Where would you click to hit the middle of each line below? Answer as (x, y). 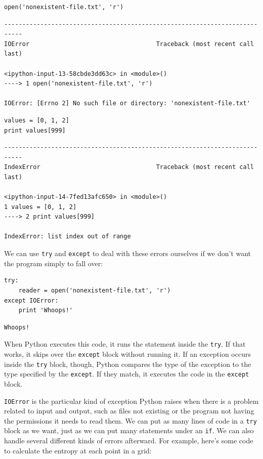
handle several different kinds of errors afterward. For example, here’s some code (129, 441)
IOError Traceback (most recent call (129, 44)
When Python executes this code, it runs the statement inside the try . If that (125, 344)
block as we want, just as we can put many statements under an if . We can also (129, 430)
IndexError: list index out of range (68, 237)
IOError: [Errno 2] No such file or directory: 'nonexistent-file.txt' (127, 103)
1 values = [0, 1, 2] (40, 207)
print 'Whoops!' (46, 310)
